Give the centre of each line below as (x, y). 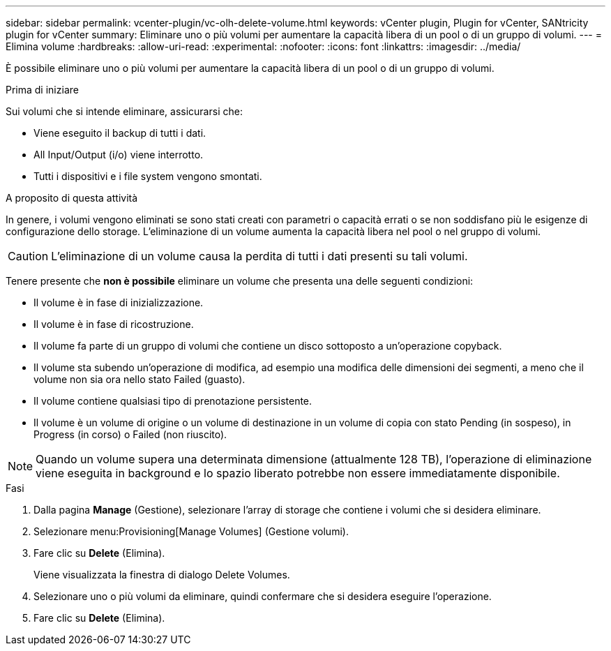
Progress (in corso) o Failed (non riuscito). (130, 434)
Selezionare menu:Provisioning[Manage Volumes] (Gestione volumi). (191, 531)
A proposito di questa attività (72, 198)
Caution (28, 256)
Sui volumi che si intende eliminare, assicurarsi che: (124, 111)
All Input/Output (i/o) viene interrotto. (119, 155)
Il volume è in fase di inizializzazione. (119, 302)
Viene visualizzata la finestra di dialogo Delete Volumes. (162, 575)
